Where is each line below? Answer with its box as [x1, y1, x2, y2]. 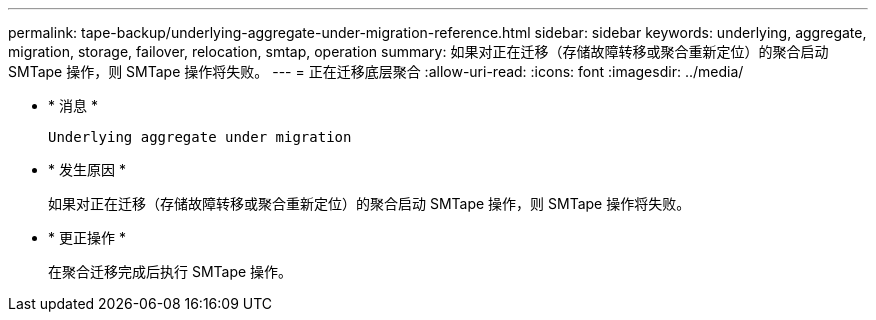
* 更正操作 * [48, 229, 126, 246]
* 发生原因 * [48, 161, 126, 178]
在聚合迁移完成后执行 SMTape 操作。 [48, 263, 293, 280]
